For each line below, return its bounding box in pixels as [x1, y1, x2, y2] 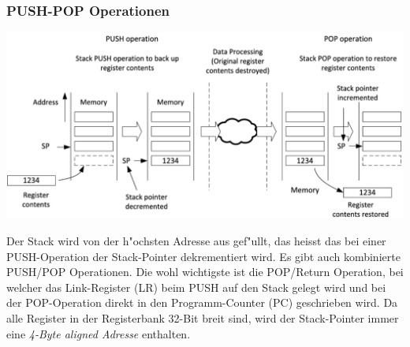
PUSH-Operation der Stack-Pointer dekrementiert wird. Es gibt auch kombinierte [6, 248, 401, 264]
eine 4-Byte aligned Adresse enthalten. [6, 325, 191, 341]
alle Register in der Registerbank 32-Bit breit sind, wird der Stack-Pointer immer [6, 310, 399, 326]
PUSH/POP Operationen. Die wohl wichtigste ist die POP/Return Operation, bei [6, 263, 404, 280]
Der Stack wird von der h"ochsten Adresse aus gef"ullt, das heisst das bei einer [6, 233, 386, 249]
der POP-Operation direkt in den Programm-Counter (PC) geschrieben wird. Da [6, 294, 398, 311]
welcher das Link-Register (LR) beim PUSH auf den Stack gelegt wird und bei [6, 278, 386, 295]
